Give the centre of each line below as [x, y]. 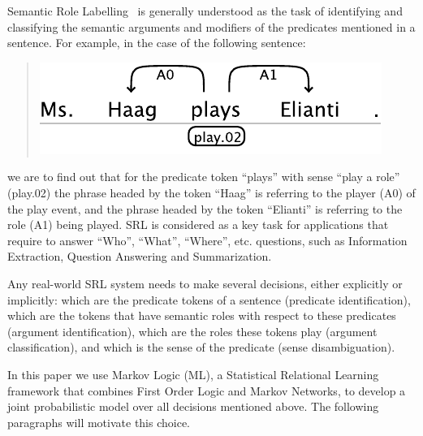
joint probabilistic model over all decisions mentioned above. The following [193, 406]
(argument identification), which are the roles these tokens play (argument [192, 331]
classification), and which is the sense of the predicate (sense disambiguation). [201, 347]
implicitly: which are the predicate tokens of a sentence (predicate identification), [209, 299]
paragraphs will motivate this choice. [99, 422]
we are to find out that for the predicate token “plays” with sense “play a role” [204, 177]
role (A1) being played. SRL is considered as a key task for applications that [198, 224]
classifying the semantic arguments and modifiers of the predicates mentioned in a [211, 26]
